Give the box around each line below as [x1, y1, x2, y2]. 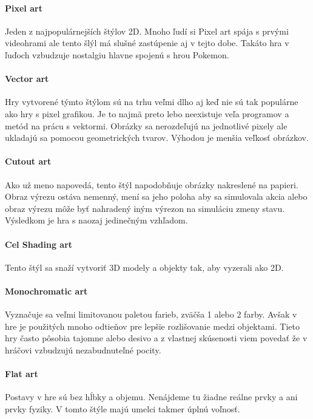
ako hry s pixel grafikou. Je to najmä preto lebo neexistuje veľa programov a [5, 107, 289, 120]
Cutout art [5, 155, 52, 168]
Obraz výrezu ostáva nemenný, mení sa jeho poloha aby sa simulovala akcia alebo [5, 190, 308, 203]
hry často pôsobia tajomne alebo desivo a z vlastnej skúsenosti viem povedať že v [5, 332, 308, 344]
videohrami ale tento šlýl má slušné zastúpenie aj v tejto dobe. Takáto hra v [5, 36, 289, 49]
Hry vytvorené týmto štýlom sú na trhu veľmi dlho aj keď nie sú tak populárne [5, 95, 298, 108]
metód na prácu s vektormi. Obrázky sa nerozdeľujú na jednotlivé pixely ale [5, 119, 288, 132]
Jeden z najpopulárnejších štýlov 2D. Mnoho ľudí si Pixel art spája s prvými [5, 24, 289, 37]
